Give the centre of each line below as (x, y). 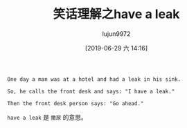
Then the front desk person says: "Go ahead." (75, 103)
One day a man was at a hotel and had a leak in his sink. (94, 79)
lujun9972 (116, 34)
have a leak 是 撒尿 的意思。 (47, 117)
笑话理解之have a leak (116, 14)
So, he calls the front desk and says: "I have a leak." (91, 91)
